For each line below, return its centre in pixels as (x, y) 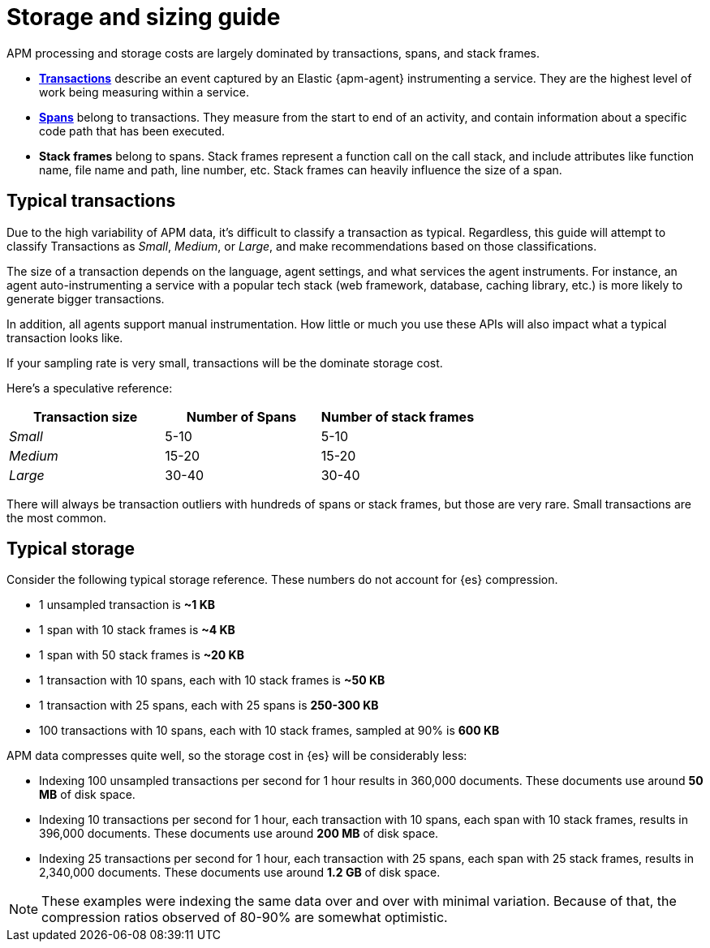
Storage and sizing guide (144, 17)
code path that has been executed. (132, 131)
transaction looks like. (65, 337)
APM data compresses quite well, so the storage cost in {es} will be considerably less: (237, 756)
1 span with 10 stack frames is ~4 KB (137, 630)
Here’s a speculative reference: (90, 388)
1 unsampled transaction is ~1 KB (127, 605)
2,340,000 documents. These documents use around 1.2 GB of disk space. (240, 873)
